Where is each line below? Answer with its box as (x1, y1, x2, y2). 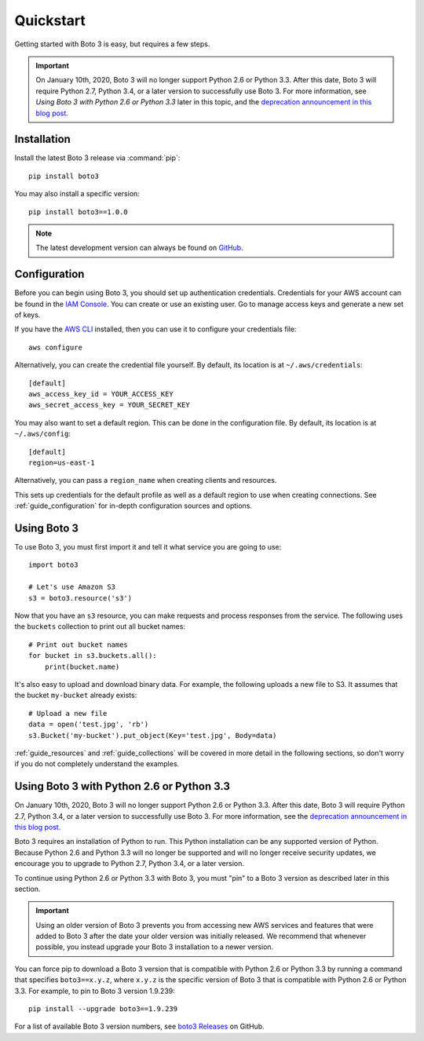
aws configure (28, 342, 82, 352)
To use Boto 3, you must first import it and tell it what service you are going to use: (14, 542, 282, 552)
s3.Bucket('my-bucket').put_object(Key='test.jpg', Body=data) (28, 731, 277, 740)
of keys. (14, 310, 41, 320)
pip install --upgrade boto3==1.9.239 (28, 1005, 178, 1014)
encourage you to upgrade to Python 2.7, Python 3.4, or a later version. (14, 859, 245, 868)
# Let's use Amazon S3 (28, 583, 116, 592)
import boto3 (28, 561, 79, 569)
